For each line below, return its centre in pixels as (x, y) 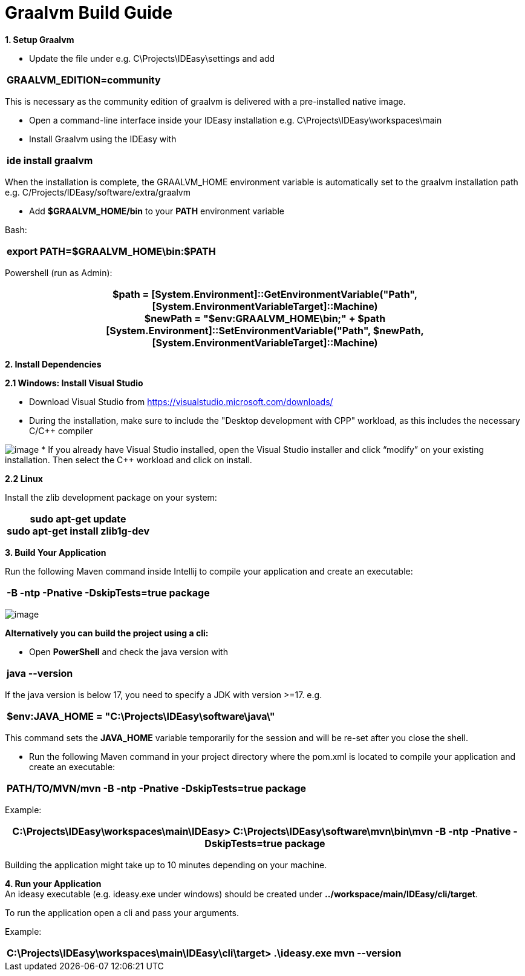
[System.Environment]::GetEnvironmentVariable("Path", (285, 294)
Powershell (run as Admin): (59, 272)
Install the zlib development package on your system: (111, 497)
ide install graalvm (50, 160)
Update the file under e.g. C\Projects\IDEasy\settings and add (152, 58)
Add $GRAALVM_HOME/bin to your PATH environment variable (157, 211)
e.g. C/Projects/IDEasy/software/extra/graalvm (98, 192)
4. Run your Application (53, 883)
